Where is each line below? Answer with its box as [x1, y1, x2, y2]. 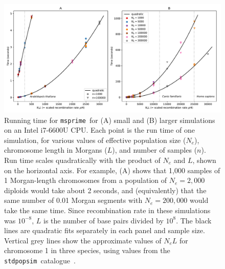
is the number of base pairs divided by [43, 215, 164, 225]
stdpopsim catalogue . [4, 255, 76, 265]
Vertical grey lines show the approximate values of [4, 235, 162, 245]
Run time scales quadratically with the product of [4, 155, 161, 165]
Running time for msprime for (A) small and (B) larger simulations [4, 114, 215, 125]
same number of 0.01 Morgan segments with [4, 195, 143, 205]
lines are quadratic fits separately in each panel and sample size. [4, 225, 205, 236]
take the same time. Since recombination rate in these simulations [4, 205, 211, 215]
